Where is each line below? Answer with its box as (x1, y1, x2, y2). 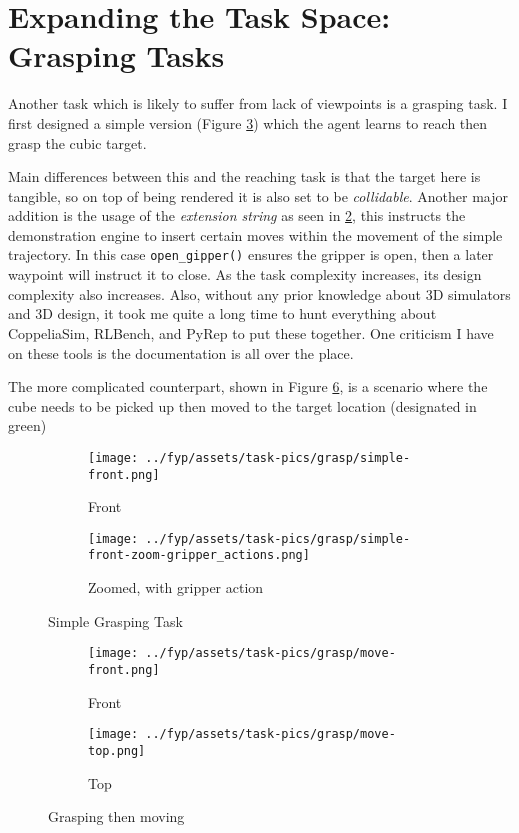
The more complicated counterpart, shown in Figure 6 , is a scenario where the (8, 376, 488, 397)
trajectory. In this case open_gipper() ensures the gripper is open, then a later (8, 244, 494, 265)
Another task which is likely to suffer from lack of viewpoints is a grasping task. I (8, 93, 508, 114)
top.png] (88, 743, 146, 758)
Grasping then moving (48, 806, 185, 827)
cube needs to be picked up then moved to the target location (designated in (8, 395, 477, 416)
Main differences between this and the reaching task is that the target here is (8, 166, 481, 187)
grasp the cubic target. (8, 132, 147, 153)
